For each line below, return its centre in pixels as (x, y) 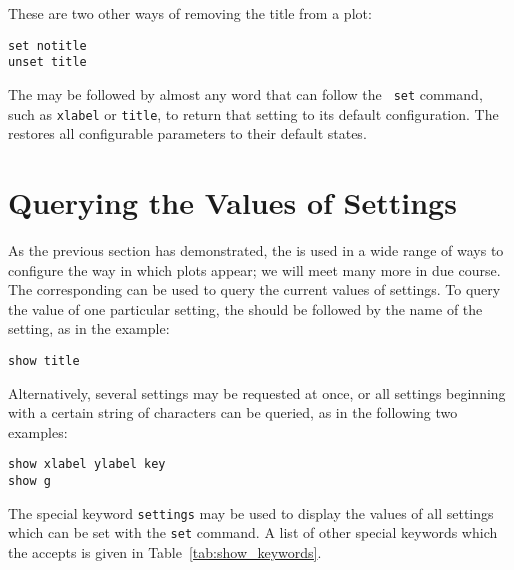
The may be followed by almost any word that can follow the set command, (245, 93)
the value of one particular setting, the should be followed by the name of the (245, 308)
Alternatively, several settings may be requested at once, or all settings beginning (257, 392)
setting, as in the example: (89, 328)
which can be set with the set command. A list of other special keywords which (253, 532)
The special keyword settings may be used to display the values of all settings (251, 512)
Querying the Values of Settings (232, 202)
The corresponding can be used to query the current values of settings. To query (254, 289)
